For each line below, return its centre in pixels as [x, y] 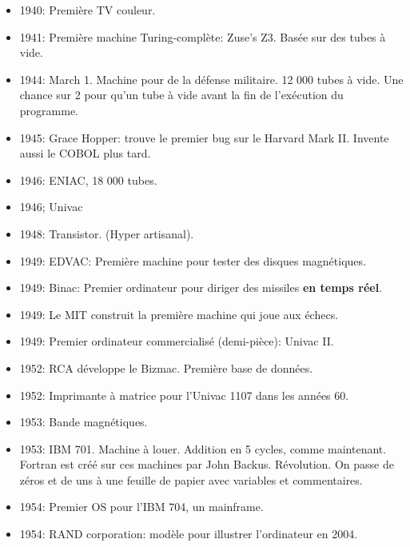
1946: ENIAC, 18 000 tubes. [88, 180]
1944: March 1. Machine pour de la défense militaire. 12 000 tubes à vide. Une [211, 79]
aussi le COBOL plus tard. [85, 153]
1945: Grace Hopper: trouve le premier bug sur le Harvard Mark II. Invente [204, 137]
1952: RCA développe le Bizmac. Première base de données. [166, 367]
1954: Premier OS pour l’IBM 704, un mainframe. [141, 507]
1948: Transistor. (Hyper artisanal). [107, 233]
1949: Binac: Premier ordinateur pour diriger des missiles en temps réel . [201, 287]
